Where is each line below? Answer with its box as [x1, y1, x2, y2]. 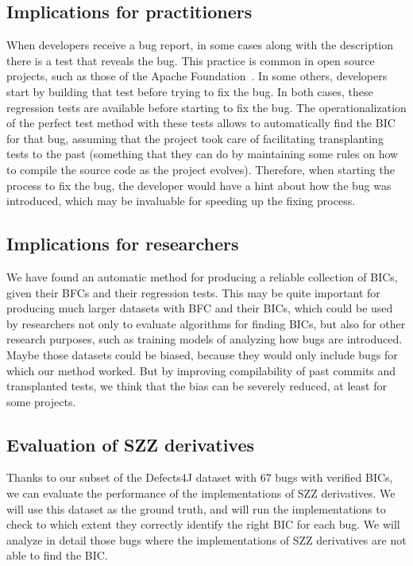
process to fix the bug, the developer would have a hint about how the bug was [6, 176, 392, 193]
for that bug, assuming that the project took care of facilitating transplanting [6, 130, 384, 146]
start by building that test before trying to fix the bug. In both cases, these [6, 83, 373, 99]
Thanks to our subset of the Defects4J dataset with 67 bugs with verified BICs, [6, 469, 393, 486]
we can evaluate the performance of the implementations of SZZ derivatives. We [6, 485, 396, 502]
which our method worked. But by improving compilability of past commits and [6, 362, 396, 378]
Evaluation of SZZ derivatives [6, 432, 255, 456]
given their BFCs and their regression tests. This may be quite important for [6, 284, 380, 300]
